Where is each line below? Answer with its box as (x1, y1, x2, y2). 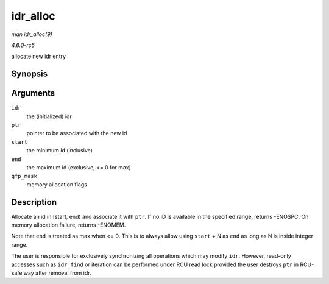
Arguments (11, 88, 55, 99)
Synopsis (11, 69, 48, 79)
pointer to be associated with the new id (26, 130, 127, 137)
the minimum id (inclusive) (26, 147, 93, 154)
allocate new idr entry (11, 52, 66, 60)
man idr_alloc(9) (11, 30, 53, 38)
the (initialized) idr (26, 113, 73, 120)
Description (11, 197, 57, 207)
